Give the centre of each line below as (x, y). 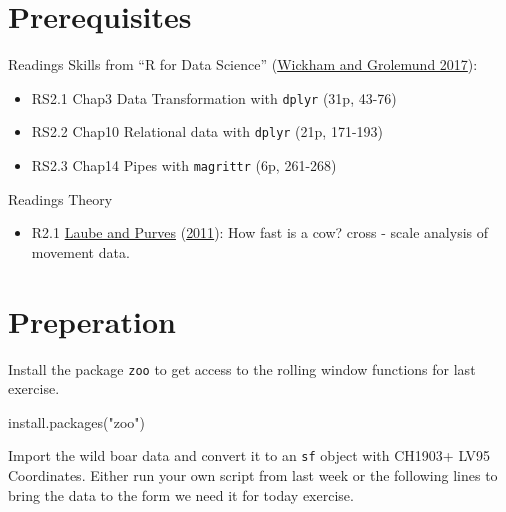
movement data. (80, 251)
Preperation (92, 320)
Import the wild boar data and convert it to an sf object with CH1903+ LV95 (249, 455)
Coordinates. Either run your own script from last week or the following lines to (253, 475)
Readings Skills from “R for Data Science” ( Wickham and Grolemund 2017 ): (243, 64)
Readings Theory (60, 198)
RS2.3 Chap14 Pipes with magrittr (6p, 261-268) (184, 165)
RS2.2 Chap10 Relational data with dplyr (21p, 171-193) (207, 131)
